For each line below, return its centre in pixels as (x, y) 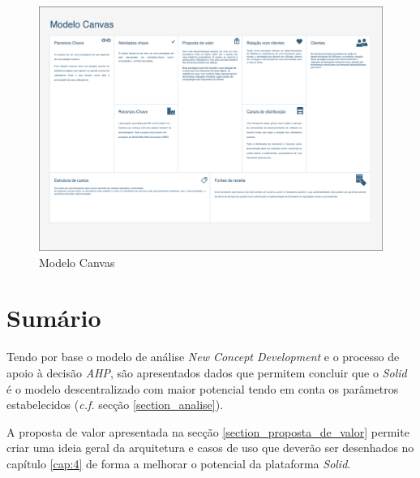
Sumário (54, 318)
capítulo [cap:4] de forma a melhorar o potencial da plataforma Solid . (179, 463)
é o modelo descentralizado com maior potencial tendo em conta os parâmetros (203, 388)
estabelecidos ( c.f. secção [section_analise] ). (115, 405)
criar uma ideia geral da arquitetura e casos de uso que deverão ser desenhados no (210, 448)
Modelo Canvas (77, 262)
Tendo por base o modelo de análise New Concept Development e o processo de (203, 357)
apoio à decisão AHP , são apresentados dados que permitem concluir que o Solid (207, 372)
